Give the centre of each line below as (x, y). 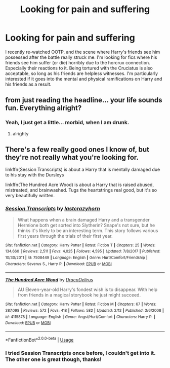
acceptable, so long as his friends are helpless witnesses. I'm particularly (82, 73)
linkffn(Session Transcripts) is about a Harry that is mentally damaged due (83, 170)
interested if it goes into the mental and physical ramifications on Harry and (84, 79)
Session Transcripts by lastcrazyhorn (53, 209)
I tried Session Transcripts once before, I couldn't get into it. (80, 353)
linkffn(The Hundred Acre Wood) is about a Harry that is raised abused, (80, 185)
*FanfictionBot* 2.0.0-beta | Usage (39, 339)
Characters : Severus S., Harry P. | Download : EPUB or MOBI (59, 264)
